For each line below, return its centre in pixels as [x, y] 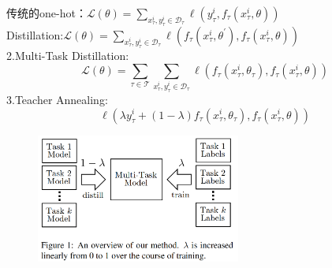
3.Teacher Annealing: [57, 99]
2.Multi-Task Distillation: [68, 55]
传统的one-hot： [47, 13]
